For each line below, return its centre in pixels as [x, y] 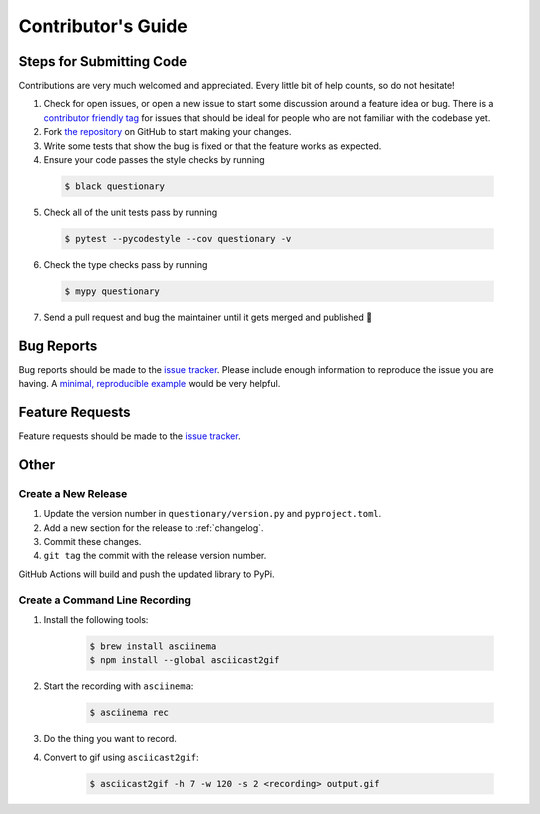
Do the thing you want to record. [110, 739]
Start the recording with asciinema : [118, 686]
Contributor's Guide [103, 26]
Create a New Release [73, 493]
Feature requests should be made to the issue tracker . [129, 436]
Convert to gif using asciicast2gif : [121, 757]
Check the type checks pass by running [125, 264]
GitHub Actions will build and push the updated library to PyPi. [146, 574]
